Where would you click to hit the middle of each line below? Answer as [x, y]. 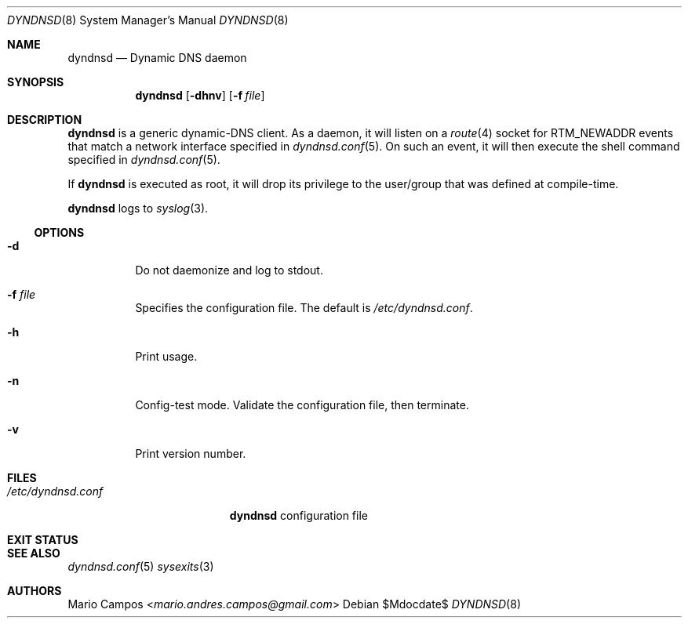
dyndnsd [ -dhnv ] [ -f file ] [200, 95]
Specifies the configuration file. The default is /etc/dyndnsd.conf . [304, 308]
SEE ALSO [34, 553]
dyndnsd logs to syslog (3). [138, 208]
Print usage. [166, 356]
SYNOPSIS [36, 82]
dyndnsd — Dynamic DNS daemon [157, 58]
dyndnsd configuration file [298, 515]
